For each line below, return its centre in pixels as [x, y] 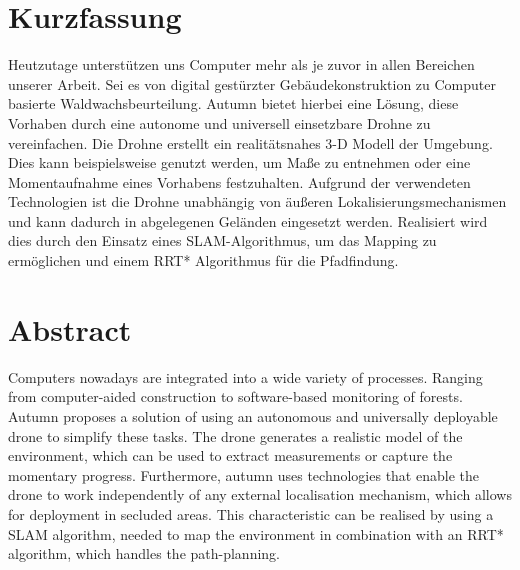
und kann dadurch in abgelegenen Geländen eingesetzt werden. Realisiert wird [248, 220]
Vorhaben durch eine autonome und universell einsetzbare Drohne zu [219, 122]
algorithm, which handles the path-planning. [144, 553]
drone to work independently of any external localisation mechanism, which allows [260, 494]
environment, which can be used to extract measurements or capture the [230, 455]
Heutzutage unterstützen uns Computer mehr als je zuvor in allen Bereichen [241, 64]
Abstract [70, 328]
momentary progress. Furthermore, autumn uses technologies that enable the [243, 474]
